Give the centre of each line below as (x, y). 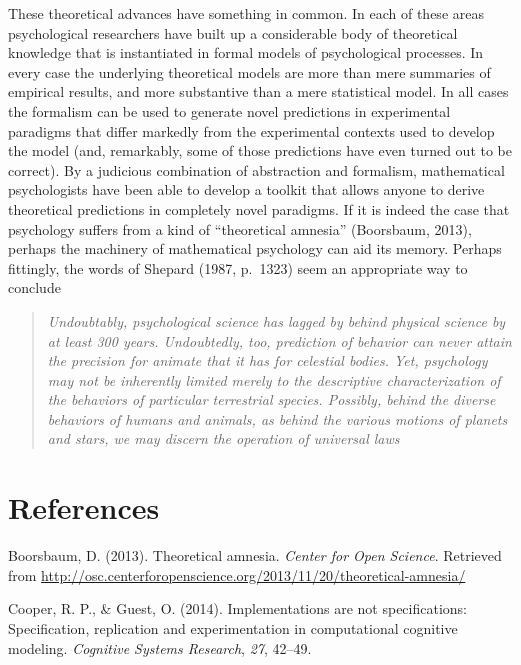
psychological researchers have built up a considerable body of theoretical (233, 32)
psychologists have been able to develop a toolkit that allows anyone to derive (246, 189)
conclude (34, 287)
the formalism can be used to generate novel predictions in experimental (229, 110)
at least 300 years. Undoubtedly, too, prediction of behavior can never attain (279, 340)
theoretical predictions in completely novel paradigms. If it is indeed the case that (259, 208)
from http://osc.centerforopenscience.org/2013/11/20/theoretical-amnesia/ (237, 574)
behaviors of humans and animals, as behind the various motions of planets (277, 418)
